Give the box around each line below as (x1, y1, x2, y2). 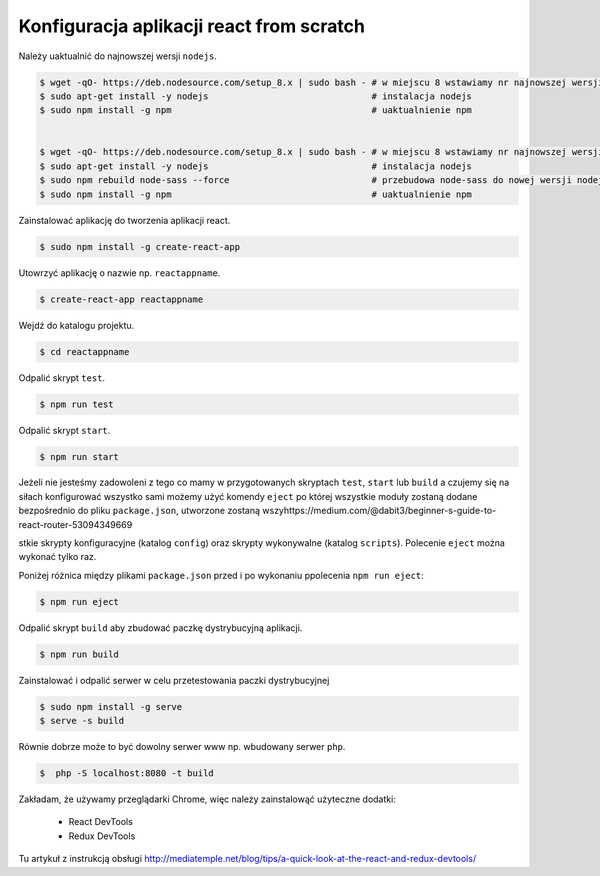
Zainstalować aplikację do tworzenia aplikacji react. (18, 214, 231, 226)
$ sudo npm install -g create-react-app (39, 241, 240, 252)
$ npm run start (39, 451, 120, 462)
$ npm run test (39, 398, 114, 410)
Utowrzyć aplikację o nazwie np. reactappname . (18, 266, 221, 279)
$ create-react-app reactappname (39, 293, 204, 305)
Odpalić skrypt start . (18, 424, 111, 436)
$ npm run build (39, 648, 120, 660)
